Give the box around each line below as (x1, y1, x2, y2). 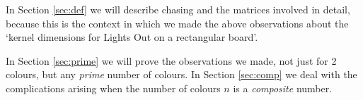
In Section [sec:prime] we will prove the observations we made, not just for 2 (6, 53, 337, 68)
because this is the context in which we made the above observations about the (6, 15, 349, 30)
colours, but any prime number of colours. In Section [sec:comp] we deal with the (6, 67, 357, 82)
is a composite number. (233, 80, 333, 95)
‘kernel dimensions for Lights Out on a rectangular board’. (6, 30, 258, 44)
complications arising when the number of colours (6, 80, 221, 95)
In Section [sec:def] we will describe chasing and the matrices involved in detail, (6, 2, 350, 16)
